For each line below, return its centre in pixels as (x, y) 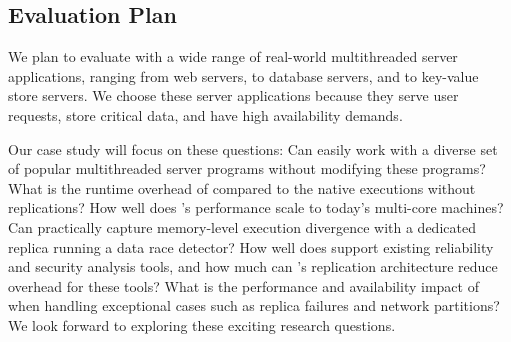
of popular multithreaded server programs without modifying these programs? (247, 168)
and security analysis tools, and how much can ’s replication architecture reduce (253, 266)
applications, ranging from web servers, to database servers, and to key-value (243, 75)
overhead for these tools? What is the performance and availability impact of (243, 285)
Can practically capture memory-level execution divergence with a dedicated (242, 226)
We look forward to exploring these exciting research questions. (202, 324)
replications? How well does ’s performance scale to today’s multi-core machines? (256, 207)
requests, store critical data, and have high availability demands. (205, 114)
